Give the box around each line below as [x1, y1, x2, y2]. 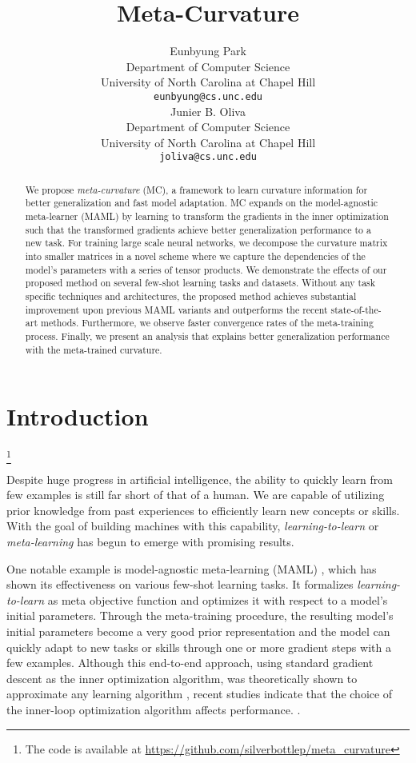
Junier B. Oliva [170, 102, 246, 119]
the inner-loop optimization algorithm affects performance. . [6, 701, 301, 717]
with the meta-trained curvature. [25, 342, 162, 356]
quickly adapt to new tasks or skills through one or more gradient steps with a [6, 638, 391, 655]
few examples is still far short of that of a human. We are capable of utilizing [6, 486, 385, 503]
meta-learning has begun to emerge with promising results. [6, 533, 294, 549]
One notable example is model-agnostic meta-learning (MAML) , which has [6, 560, 377, 577]
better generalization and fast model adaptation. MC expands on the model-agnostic [25, 196, 378, 210]
